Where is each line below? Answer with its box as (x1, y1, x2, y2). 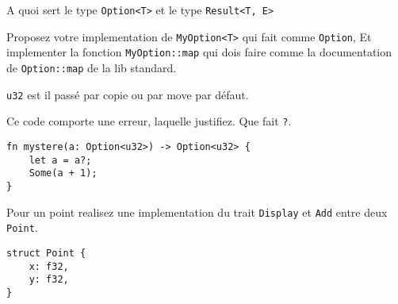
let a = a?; (29, 154, 92, 166)
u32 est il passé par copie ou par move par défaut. (6, 86, 249, 102)
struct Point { (6, 247, 86, 259)
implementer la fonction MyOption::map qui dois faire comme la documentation (6, 44, 392, 60)
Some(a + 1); (29, 167, 98, 179)
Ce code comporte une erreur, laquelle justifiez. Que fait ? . (6, 113, 292, 129)
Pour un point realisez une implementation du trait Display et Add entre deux (6, 203, 388, 220)
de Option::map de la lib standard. (6, 59, 177, 75)
